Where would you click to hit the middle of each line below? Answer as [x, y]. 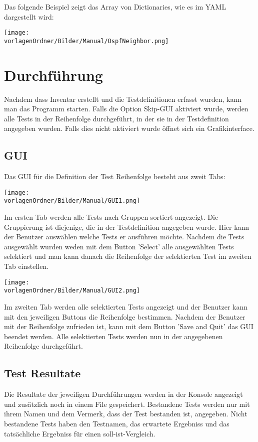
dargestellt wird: [29, 16]
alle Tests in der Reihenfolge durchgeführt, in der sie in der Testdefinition [116, 118]
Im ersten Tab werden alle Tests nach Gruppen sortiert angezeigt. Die [111, 217]
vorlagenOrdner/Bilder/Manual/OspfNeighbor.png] [86, 41]
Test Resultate [42, 373]
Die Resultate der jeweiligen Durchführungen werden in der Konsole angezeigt [123, 394]
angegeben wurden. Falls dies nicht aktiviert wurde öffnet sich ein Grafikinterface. [129, 128]
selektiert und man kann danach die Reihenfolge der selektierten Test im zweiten [128, 256]
